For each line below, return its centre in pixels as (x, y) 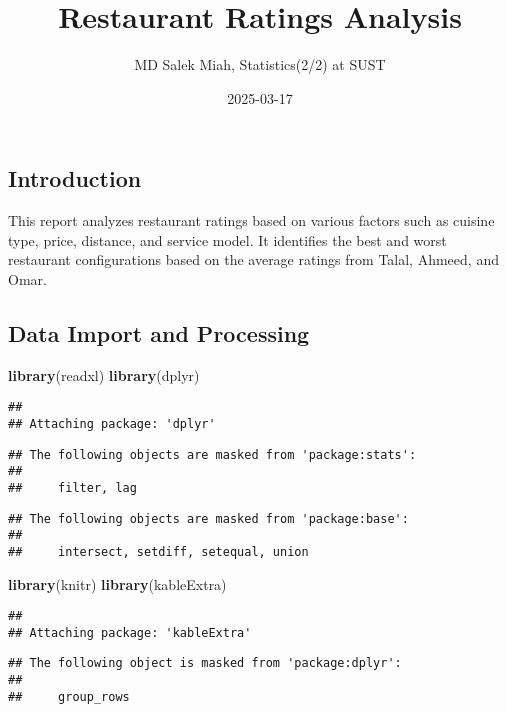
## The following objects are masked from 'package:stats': (212, 454)
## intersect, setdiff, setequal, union (158, 551)
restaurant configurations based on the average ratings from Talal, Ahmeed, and (253, 259)
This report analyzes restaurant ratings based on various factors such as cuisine (251, 220)
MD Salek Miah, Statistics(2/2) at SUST (260, 64)
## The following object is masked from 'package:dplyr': (205, 663)
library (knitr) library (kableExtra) (117, 583)
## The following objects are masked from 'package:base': (208, 518)
